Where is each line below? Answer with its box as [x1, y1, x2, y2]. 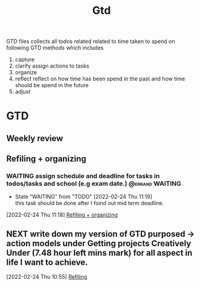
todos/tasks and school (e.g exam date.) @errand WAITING [6, 180, 181, 188]
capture [15, 56, 35, 63]
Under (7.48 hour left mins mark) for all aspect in [6, 247, 193, 258]
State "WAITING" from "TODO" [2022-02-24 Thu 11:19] [15, 193, 153, 200]
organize [15, 69, 37, 76]
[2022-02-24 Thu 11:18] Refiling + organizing [6, 211, 118, 218]
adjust [15, 88, 31, 96]
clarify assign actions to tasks [15, 62, 89, 70]
